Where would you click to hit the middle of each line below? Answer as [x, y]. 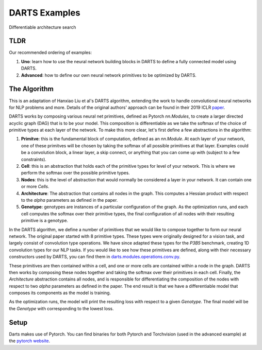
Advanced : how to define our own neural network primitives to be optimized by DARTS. [109, 75]
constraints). [34, 159]
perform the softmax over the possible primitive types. [75, 173]
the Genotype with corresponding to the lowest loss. [61, 308]
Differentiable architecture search [42, 27]
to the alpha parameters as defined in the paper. [70, 200]
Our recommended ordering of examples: [50, 52]
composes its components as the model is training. [60, 293]
